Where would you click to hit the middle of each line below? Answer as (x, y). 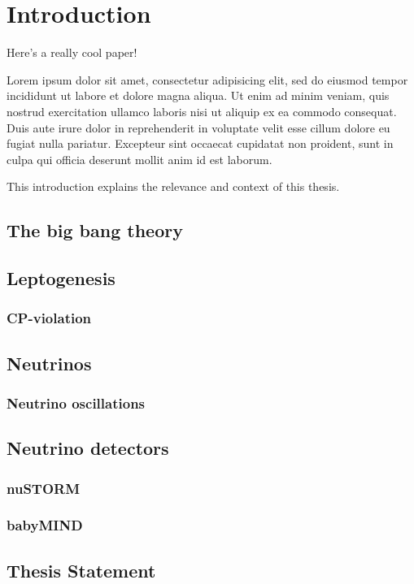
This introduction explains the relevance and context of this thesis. (173, 186)
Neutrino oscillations (76, 402)
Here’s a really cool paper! (72, 52)
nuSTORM (44, 488)
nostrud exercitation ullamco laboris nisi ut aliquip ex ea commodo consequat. (202, 111)
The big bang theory (95, 230)
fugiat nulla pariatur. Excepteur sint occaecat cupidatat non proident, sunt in (200, 143)
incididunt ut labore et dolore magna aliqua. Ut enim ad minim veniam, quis (198, 95)
